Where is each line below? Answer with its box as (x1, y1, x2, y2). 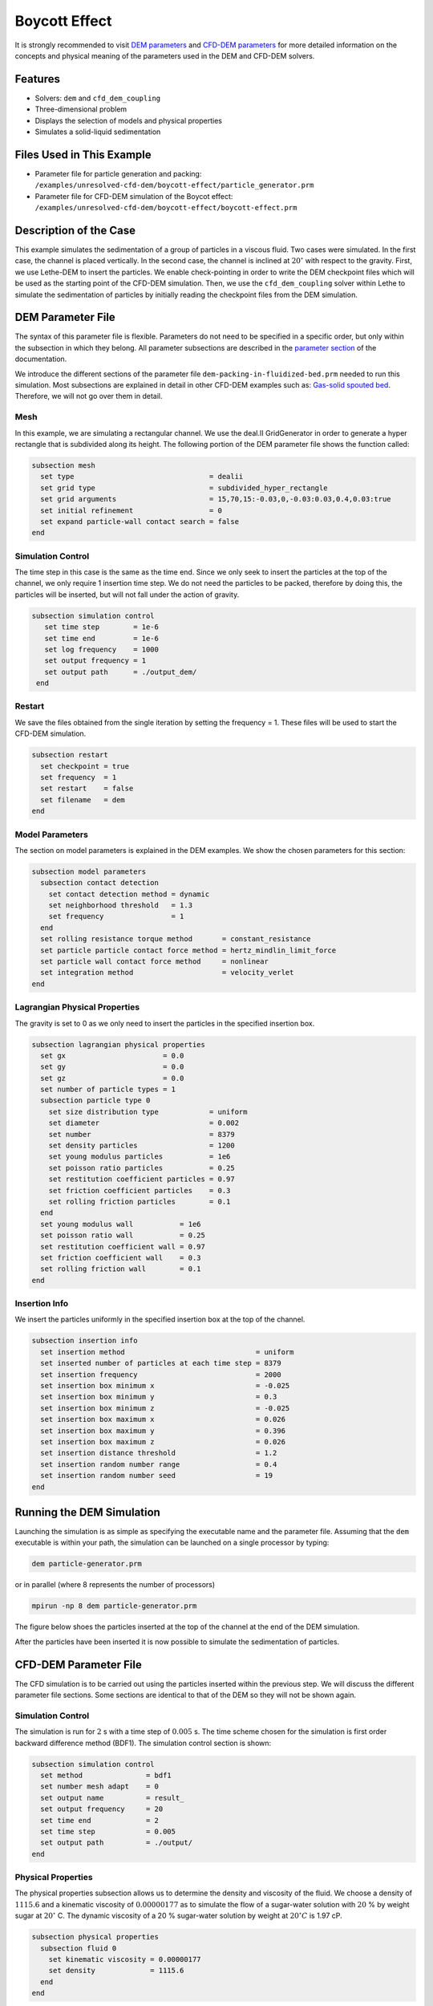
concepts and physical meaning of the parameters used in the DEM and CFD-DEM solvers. (14, 51, 315, 60)
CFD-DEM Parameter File (14, 1658, 142, 1671)
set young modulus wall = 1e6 (40, 1220, 201, 1228)
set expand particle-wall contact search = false (40, 517, 240, 526)
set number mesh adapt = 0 (40, 1782, 160, 1791)
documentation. (14, 354, 67, 364)
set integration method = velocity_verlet (40, 968, 294, 977)
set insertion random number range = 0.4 (40, 1460, 277, 1468)
